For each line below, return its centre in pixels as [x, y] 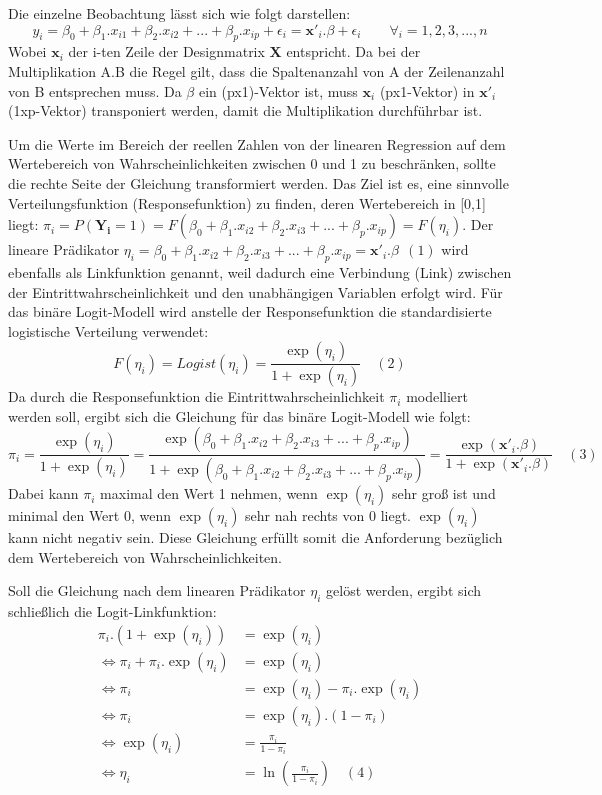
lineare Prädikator [64, 249]
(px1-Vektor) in [427, 90]
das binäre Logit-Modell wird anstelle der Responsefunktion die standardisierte [250, 311]
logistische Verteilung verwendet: [108, 330]
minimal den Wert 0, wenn [89, 515]
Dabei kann [43, 493]
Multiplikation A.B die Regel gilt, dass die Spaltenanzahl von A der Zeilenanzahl [256, 70]
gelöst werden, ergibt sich [404, 590]
